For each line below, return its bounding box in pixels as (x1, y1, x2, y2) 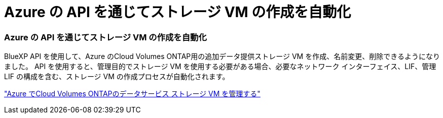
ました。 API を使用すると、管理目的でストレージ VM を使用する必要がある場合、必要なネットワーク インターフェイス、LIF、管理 (4, 62, 436, 71)
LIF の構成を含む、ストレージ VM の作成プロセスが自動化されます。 (4, 72, 230, 81)
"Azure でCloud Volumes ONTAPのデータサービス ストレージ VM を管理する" (4, 89, 261, 98)
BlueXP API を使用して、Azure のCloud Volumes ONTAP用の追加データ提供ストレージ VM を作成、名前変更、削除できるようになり (4, 52, 440, 61)
